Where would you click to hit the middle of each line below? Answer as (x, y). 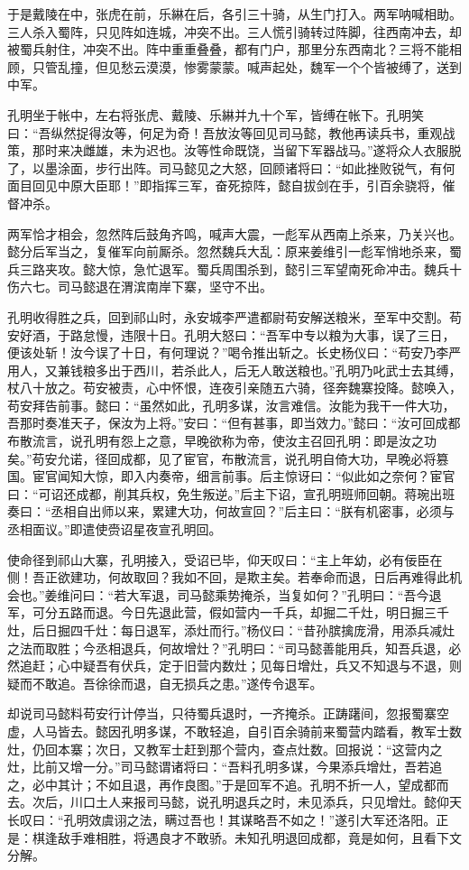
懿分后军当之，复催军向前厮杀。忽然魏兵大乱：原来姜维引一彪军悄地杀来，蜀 (234, 251)
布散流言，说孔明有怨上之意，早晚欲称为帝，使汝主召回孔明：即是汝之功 (222, 441)
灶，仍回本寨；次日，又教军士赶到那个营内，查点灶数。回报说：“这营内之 (225, 749)
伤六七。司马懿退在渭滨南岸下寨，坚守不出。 (140, 287)
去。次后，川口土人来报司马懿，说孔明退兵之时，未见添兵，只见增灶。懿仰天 (234, 802)
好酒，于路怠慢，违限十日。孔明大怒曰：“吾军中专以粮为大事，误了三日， (237, 334)
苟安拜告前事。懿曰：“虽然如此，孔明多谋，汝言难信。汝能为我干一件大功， (231, 405)
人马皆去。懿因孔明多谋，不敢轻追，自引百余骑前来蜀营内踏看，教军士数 (247, 731)
